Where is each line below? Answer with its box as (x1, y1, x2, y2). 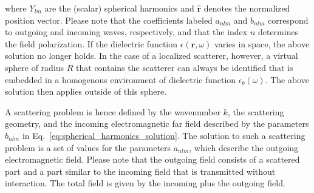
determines (258, 25, 299, 38)
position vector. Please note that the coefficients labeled (5, 13, 213, 26)
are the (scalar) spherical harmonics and (44, 2, 194, 14)
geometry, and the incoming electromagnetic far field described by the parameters (5, 117, 309, 130)
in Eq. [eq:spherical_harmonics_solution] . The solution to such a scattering (22, 129, 305, 141)
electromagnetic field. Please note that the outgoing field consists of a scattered (5, 153, 300, 166)
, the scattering (227, 105, 284, 118)
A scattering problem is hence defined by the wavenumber (5, 105, 220, 118)
